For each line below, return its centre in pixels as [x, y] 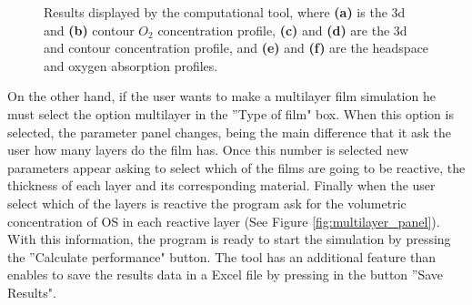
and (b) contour [89, 30]
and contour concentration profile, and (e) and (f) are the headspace [236, 48]
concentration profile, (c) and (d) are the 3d [282, 30]
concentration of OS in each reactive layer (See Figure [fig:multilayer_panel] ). [224, 221]
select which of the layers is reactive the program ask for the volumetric [207, 203]
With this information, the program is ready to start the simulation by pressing [229, 239]
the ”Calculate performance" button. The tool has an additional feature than [221, 256]
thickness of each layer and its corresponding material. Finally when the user [221, 185]
